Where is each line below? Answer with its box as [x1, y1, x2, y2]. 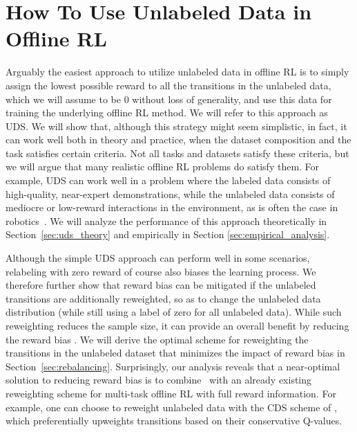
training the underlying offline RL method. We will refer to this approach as [6, 105, 328, 120]
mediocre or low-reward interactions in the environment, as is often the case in [6, 200, 338, 215]
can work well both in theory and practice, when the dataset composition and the [6, 132, 351, 147]
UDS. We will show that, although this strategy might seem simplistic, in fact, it [6, 118, 347, 133]
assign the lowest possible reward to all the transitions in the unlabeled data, [6, 78, 331, 92]
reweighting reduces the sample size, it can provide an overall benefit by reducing [6, 318, 349, 332]
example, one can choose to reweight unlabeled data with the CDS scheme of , [6, 399, 337, 414]
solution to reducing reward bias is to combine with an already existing [6, 372, 312, 387]
